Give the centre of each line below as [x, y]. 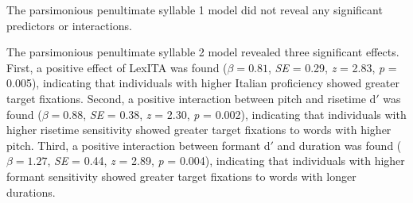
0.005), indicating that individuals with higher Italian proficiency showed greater [203, 83]
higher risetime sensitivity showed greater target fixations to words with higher [199, 130]
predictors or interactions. [69, 25]
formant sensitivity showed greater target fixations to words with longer [181, 176]
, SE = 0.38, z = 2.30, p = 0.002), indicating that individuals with [245, 114]
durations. [31, 192]
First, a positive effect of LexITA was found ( [117, 67]
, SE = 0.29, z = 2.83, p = [333, 67]
